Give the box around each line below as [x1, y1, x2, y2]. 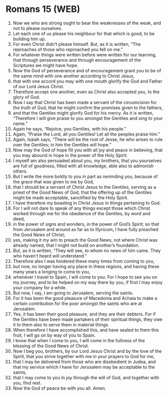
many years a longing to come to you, [12, 268, 91, 274]
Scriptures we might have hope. [12, 62, 79, 68]
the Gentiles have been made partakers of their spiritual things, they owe [12, 316, 163, 322]
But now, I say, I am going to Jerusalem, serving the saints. [12, 290, 134, 296]
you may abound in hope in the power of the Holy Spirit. [12, 152, 128, 158]
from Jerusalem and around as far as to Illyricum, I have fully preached [12, 226, 159, 232]
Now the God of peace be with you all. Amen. [12, 385, 107, 391]
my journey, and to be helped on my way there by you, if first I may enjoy [12, 279, 163, 285]
